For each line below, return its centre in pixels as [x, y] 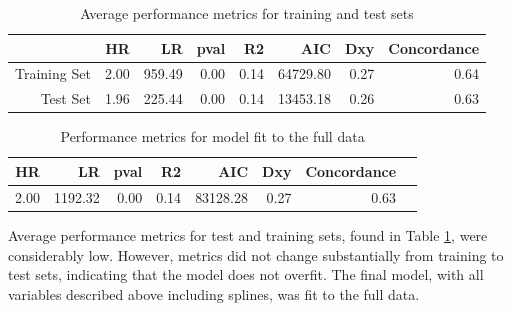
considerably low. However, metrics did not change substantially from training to [256, 254]
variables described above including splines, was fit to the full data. [214, 293]
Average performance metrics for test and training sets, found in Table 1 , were [248, 234]
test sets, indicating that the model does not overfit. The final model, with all [246, 274]
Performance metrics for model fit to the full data [212, 136]
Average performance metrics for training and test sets [247, 13]
